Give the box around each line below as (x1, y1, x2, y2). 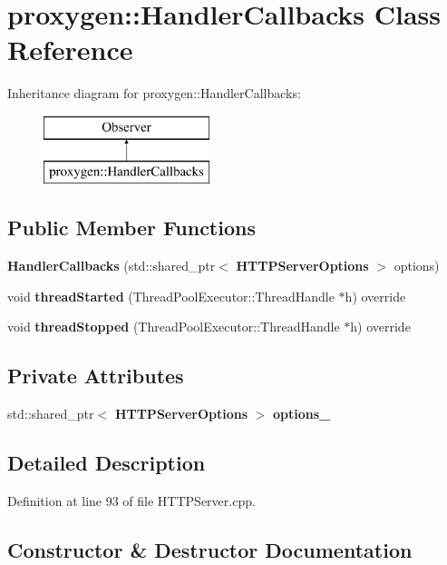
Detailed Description (7, 449, 206, 477)
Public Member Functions (7, 213, 256, 242)
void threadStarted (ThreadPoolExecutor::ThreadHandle (7, 286, 335, 305)
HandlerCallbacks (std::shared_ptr (7, 256, 216, 275)
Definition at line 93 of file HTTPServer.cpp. (7, 491, 256, 510)
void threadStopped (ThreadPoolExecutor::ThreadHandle (7, 317, 340, 336)
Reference (7, 31, 133, 68)
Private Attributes (7, 362, 184, 390)
